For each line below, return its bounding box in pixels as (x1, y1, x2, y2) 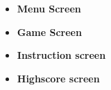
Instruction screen (17, 48, 106, 62)
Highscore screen (17, 71, 100, 85)
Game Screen (17, 24, 82, 39)
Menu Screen (17, 1, 81, 15)
